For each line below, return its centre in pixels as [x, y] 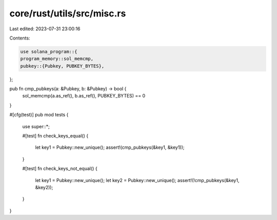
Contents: [20, 38]
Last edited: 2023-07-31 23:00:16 [45, 29]
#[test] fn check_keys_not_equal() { [60, 169]
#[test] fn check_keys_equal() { [55, 136]
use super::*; [36, 126]
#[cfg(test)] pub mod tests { [39, 115]
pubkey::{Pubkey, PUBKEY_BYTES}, [62, 66]
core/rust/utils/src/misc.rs [68, 13]
